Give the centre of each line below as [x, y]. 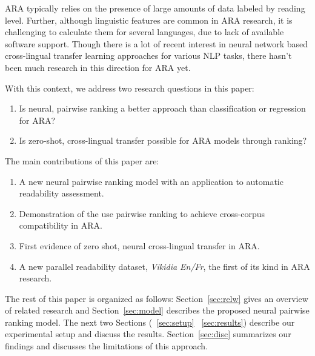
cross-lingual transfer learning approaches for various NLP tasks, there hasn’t [148, 55]
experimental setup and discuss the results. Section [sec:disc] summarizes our [148, 334]
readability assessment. [61, 193]
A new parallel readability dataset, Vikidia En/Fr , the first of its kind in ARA [164, 266]
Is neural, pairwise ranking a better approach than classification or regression [162, 108]
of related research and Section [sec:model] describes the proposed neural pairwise [157, 310]
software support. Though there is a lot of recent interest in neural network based [156, 43]
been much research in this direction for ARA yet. [98, 67]
